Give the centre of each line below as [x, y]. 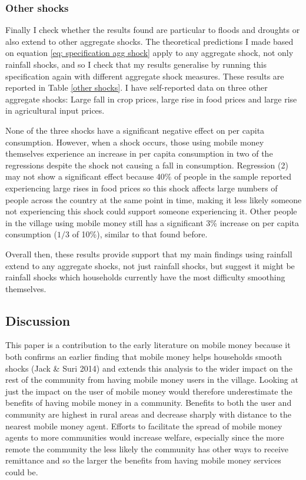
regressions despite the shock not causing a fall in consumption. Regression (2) [147, 165]
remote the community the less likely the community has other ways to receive [147, 448]
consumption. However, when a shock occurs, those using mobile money [135, 142]
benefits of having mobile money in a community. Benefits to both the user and [149, 403]
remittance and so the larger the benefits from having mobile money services [143, 460]
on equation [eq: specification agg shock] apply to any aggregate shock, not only [149, 53]
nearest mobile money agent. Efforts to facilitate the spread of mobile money [144, 426]
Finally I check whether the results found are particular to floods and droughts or [153, 30]
